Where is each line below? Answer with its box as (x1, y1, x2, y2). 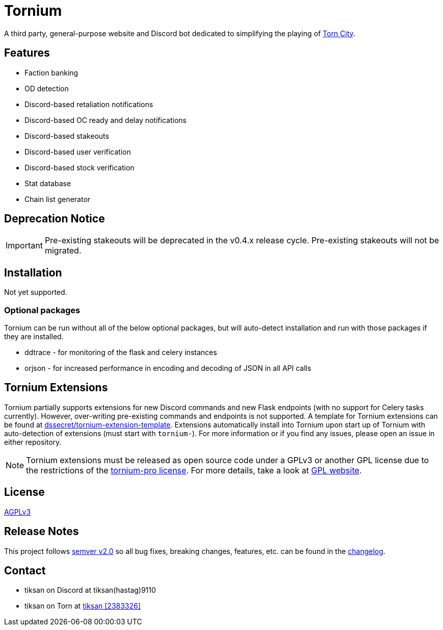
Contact (4, 564, 46, 577)
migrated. (44, 245, 82, 256)
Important (6, 240, 43, 251)
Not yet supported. (4, 288, 67, 297)
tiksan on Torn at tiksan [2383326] (24, 601, 141, 611)
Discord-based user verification (24, 147, 131, 156)
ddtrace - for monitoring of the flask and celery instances (24, 348, 217, 357)
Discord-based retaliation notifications (24, 99, 153, 109)
